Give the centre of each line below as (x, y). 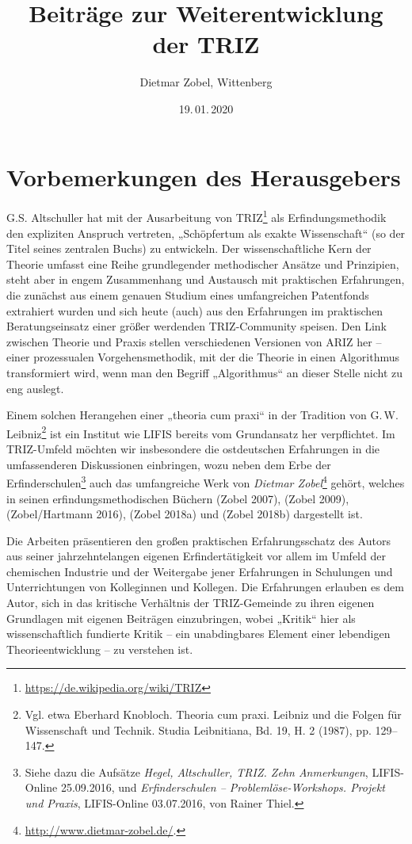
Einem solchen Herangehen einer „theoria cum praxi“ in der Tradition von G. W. (202, 415)
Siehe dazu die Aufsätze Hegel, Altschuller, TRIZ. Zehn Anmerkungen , (196, 771)
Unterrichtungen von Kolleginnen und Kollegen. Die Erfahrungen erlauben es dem (205, 587)
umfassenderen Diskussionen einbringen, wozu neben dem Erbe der (169, 464)
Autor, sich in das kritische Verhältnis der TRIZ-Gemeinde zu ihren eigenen (191, 603)
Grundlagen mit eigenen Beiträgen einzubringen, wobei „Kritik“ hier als (181, 618)
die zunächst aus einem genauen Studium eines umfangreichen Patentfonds (188, 295)
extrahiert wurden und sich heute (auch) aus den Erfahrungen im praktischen (195, 310)
